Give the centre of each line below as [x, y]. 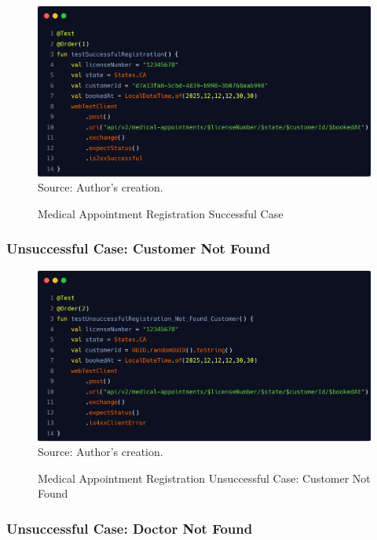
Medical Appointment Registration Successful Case [161, 213]
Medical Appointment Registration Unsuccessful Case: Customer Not [204, 478]
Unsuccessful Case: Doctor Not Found [130, 528]
